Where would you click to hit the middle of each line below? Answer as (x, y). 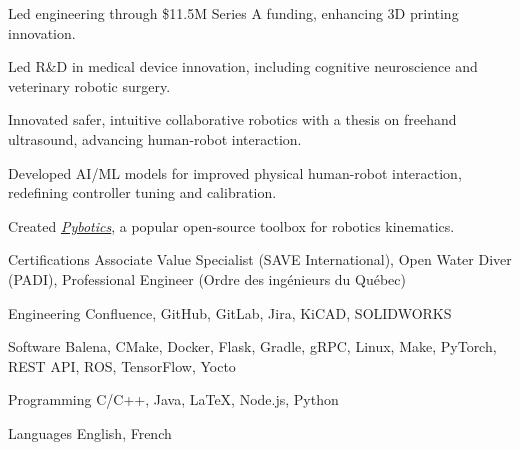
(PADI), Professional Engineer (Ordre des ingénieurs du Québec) (207, 278)
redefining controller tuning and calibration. (142, 192)
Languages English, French (90, 432)
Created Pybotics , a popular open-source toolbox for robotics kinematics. (231, 225)
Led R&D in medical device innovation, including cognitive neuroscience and (243, 66)
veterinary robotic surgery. (89, 85)
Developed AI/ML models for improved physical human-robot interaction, (235, 172)
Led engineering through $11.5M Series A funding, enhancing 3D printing (233, 13)
